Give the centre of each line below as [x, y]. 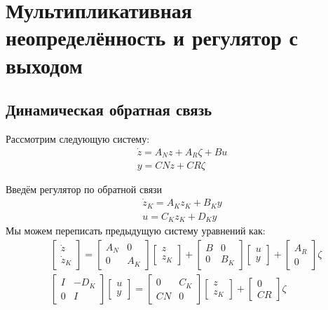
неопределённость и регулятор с [152, 37]
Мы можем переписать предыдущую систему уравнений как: [136, 231]
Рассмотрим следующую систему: [78, 138]
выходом [44, 65]
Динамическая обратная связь [109, 110]
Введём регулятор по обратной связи [84, 189]
